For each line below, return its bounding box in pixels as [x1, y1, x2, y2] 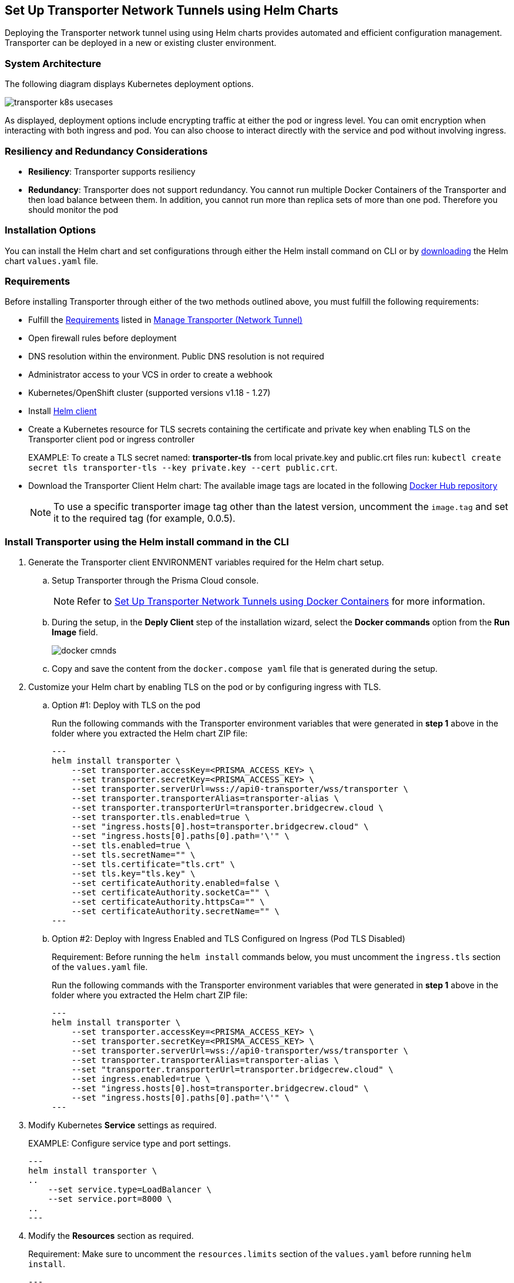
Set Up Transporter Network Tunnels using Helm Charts [5, 3, 338, 18]
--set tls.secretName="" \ [71, 850, 196, 860]
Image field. [52, 627, 98, 638]
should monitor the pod [28, 204, 119, 215]
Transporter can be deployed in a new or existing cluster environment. [5, 38, 277, 48]
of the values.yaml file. [52, 962, 148, 972]
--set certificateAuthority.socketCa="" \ [71, 888, 270, 898]
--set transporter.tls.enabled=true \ [71, 812, 250, 822]
